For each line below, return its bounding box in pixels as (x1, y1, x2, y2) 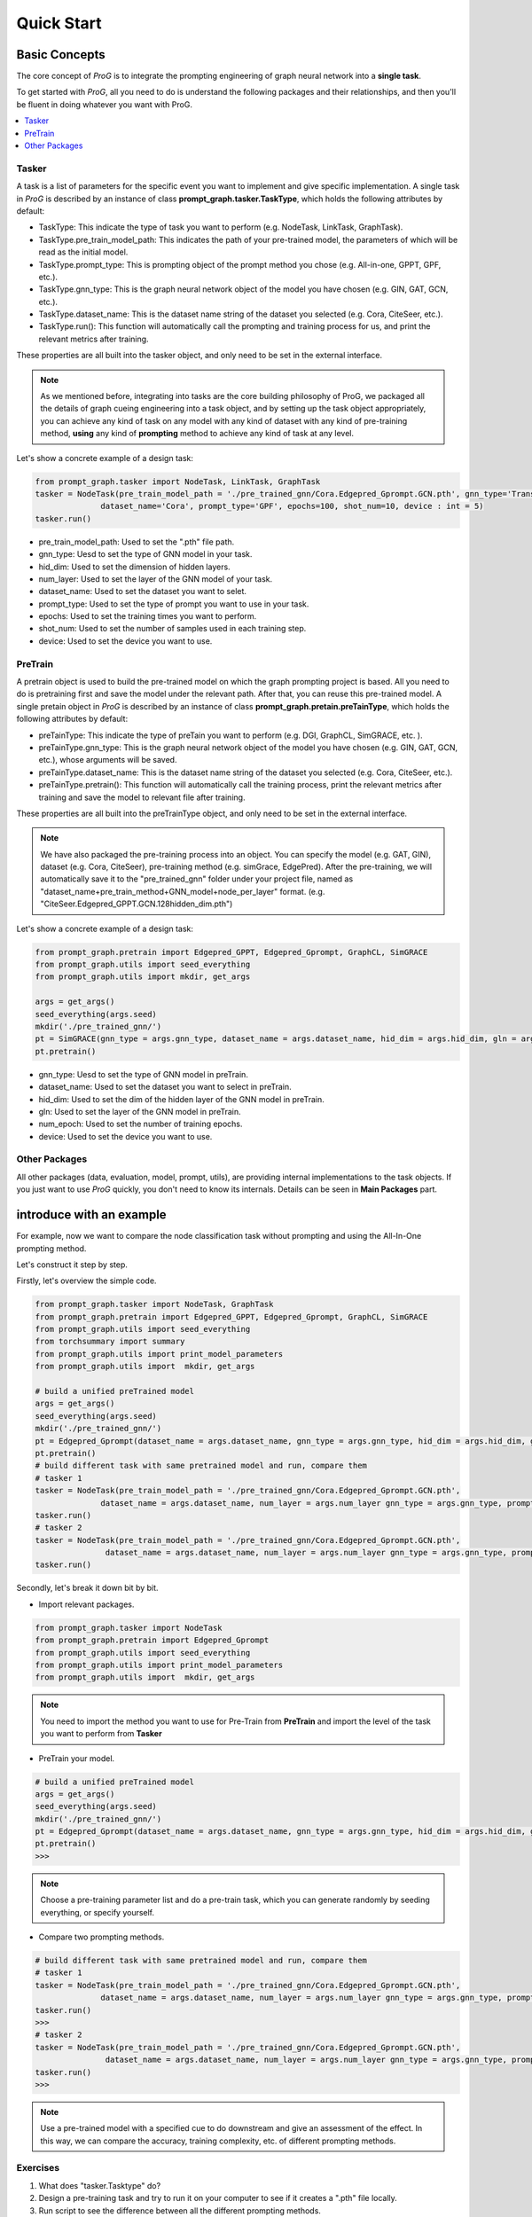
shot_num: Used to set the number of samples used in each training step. (38, 623, 307, 634)
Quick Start (16, 13, 102, 33)
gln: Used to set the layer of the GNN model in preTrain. (38, 1106, 241, 1116)
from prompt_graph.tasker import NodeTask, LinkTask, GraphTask (35, 476, 321, 487)
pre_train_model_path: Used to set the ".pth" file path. (38, 537, 235, 547)
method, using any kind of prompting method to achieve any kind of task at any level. (40, 428, 355, 439)
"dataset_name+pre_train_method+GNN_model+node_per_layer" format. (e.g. (40, 886, 325, 897)
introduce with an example (16, 1207, 168, 1223)
